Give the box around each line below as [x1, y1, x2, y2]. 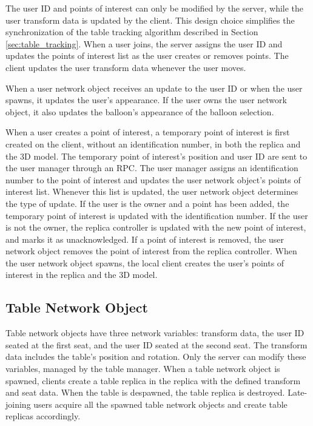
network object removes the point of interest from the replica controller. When [5, 245, 297, 257]
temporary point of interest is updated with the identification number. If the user [5, 209, 308, 221]
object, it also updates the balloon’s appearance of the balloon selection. [5, 105, 274, 118]
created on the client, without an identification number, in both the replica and [5, 137, 301, 150]
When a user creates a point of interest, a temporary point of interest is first [5, 126, 290, 138]
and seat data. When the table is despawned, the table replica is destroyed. [5, 386, 285, 399]
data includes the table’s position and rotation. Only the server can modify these [5, 350, 306, 363]
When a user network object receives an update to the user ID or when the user [5, 81, 303, 94]
